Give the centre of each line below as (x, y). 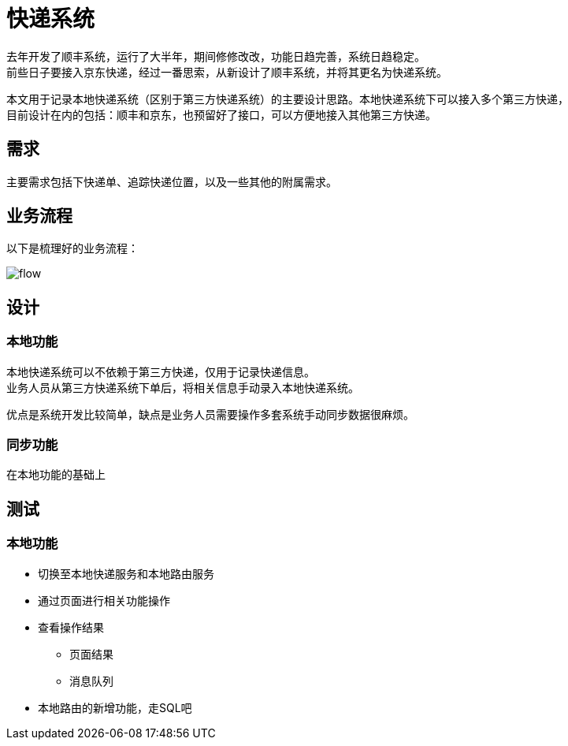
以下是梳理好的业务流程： (72, 248)
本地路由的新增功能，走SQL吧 (115, 707)
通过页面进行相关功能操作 (104, 600)
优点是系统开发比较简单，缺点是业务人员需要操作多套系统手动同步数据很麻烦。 (210, 414)
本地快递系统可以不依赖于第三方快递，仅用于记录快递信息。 (161, 371)
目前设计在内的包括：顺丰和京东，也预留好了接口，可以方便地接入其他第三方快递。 (221, 114)
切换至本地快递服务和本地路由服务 (126, 573)
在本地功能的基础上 (56, 475)
